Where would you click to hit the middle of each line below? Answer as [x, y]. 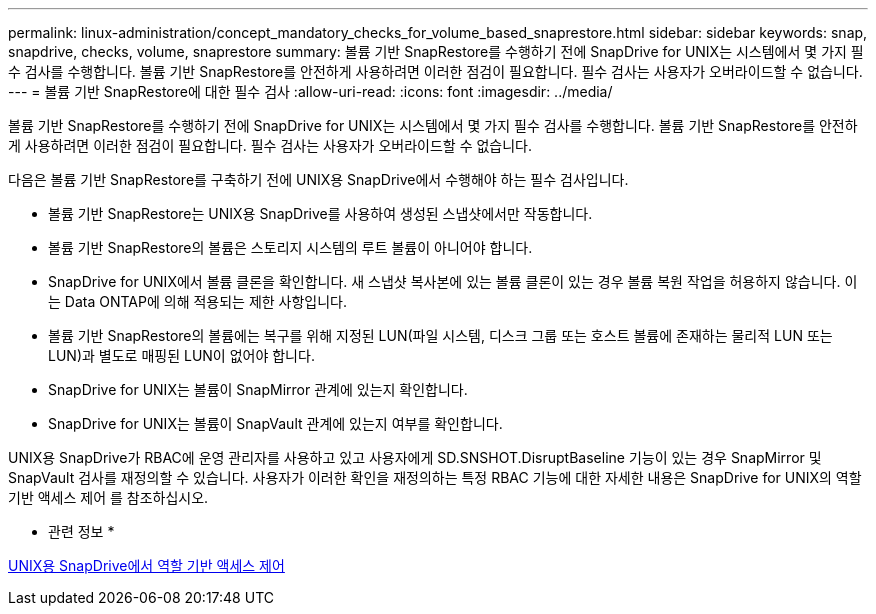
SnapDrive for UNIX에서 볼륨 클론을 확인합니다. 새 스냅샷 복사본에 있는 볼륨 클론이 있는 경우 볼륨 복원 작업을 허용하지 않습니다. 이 [453, 281]
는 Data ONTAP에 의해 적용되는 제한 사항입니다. [198, 301]
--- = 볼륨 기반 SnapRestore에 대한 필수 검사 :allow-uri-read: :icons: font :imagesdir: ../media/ [310, 91]
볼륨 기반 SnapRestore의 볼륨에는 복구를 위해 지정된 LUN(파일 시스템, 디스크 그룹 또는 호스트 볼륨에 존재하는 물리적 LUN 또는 [440, 335]
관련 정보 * [81, 531]
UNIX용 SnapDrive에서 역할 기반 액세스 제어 [146, 565]
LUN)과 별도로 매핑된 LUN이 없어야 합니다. [181, 355]
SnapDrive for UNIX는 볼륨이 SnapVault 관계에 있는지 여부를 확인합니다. [275, 423]
